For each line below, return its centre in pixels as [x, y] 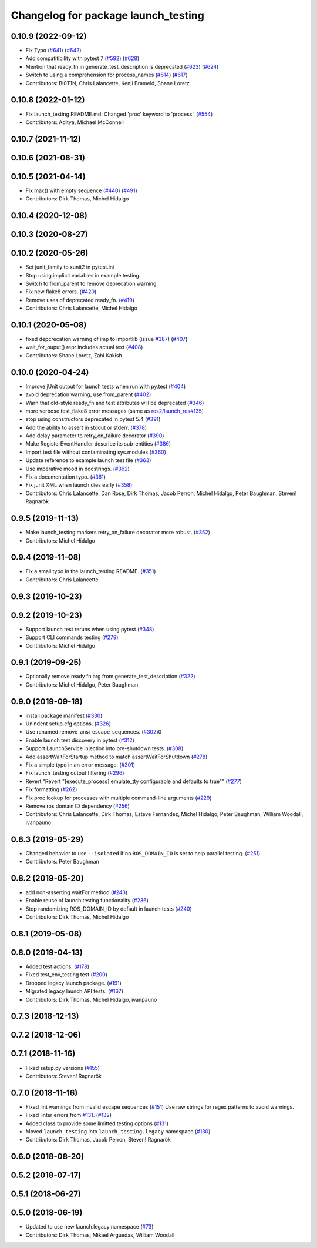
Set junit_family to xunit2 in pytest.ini [70, 267]
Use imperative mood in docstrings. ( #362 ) [78, 469]
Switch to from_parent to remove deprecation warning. [92, 283]
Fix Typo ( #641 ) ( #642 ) [53, 51]
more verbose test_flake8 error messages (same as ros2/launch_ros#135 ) [115, 411]
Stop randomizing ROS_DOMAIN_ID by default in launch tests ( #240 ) [109, 909]
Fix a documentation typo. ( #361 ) [65, 477]
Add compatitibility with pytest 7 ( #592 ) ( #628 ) [82, 58]
